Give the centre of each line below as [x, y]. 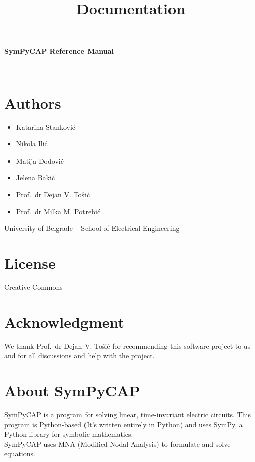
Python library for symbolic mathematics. [69, 434]
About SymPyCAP [72, 390]
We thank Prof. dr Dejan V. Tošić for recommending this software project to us [127, 345]
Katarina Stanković [46, 127]
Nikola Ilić [32, 144]
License [30, 263]
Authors [33, 102]
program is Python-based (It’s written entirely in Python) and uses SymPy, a [123, 424]
